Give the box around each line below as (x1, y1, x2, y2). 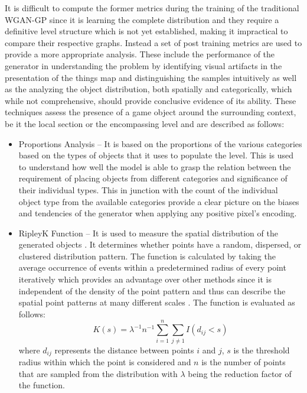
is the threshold (233, 343, 290, 356)
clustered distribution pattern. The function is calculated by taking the (18, 249, 276, 262)
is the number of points (201, 356, 286, 368)
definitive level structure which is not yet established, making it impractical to (5, 25, 288, 37)
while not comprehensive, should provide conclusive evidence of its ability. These (5, 94, 296, 106)
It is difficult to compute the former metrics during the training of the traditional (5, 2, 299, 14)
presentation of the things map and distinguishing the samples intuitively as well (5, 71, 297, 83)
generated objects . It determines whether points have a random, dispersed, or (18, 238, 302, 251)
